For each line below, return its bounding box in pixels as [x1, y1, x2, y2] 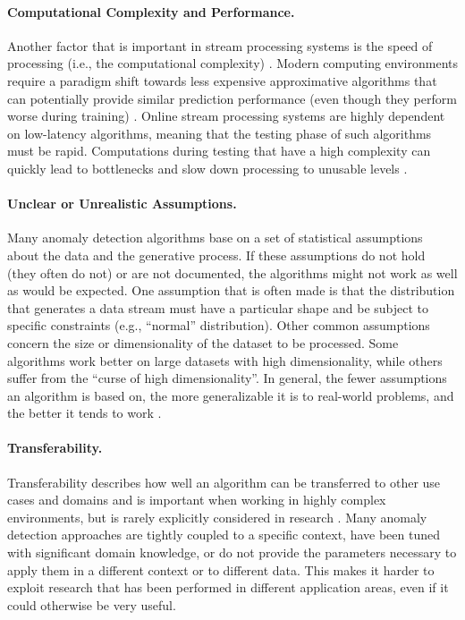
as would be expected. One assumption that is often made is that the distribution [7, 281, 455, 300]
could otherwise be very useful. [7, 595, 176, 614]
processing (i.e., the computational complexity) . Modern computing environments [7, 54, 458, 72]
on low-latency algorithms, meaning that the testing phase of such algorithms [7, 123, 432, 142]
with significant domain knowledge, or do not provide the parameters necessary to [7, 543, 457, 562]
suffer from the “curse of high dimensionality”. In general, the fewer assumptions [7, 369, 447, 387]
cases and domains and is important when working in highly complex [7, 490, 386, 509]
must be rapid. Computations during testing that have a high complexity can [7, 141, 431, 160]
